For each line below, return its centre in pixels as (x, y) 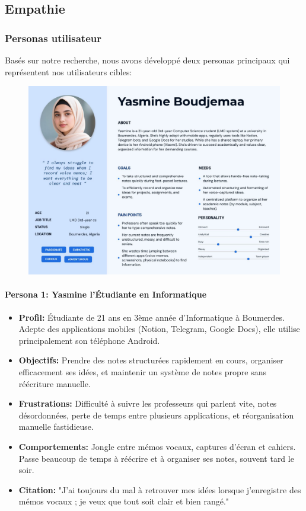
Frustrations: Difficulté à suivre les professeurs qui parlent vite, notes (148, 403)
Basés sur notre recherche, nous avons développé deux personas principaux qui (147, 60)
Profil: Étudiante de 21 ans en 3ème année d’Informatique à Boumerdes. (152, 317)
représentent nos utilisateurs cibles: (68, 71)
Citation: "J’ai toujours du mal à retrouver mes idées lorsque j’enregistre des (160, 489)
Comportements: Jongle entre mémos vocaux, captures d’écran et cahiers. (157, 446)
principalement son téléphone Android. (89, 340)
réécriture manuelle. (55, 383)
